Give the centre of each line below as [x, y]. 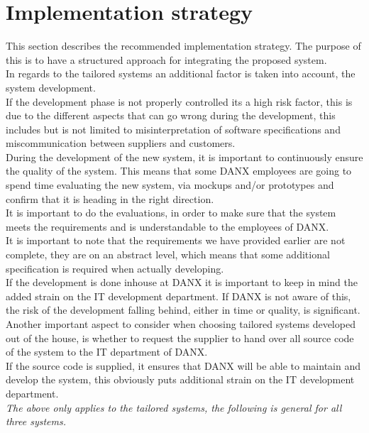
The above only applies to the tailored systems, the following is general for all [174, 407]
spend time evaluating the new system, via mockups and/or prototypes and [170, 185]
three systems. [36, 421]
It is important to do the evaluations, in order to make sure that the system [171, 213]
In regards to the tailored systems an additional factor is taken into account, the [181, 73]
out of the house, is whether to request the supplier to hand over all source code [180, 338]
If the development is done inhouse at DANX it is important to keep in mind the [182, 282]
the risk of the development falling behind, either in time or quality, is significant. [183, 310]
